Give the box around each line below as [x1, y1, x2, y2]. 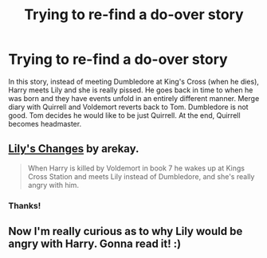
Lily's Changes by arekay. [8, 142, 139, 156]
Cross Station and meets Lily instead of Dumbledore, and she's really [27, 171, 255, 181]
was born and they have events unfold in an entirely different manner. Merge [8, 93, 260, 103]
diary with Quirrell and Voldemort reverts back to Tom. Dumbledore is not [8, 102, 249, 111]
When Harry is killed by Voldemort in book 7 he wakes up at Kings [27, 163, 245, 173]
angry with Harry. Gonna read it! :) [8, 237, 182, 251]
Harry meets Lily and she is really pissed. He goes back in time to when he [8, 85, 253, 95]
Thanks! [8, 200, 41, 211]
